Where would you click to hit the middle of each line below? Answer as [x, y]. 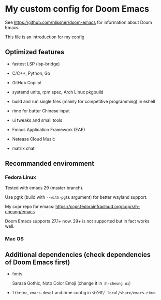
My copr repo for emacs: [30, 206]
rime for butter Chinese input [41, 111]
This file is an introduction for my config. [45, 37]
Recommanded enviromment [50, 164]
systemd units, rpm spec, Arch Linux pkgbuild [58, 92]
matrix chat [23, 148]
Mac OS [15, 239]
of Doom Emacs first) [37, 262]
